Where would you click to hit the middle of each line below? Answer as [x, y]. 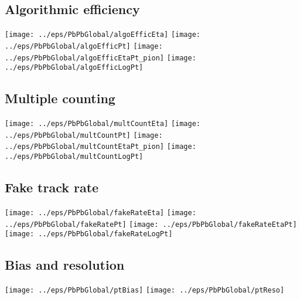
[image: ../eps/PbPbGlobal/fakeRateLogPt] [89, 234]
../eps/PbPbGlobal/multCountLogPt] [74, 157]
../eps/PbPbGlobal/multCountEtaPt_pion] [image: [100, 147]
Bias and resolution [65, 265]
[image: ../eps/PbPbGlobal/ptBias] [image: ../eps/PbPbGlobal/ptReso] [145, 290]
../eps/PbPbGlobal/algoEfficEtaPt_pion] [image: [100, 58]
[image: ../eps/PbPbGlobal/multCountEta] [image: [103, 124]
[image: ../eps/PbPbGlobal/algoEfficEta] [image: [103, 35]
